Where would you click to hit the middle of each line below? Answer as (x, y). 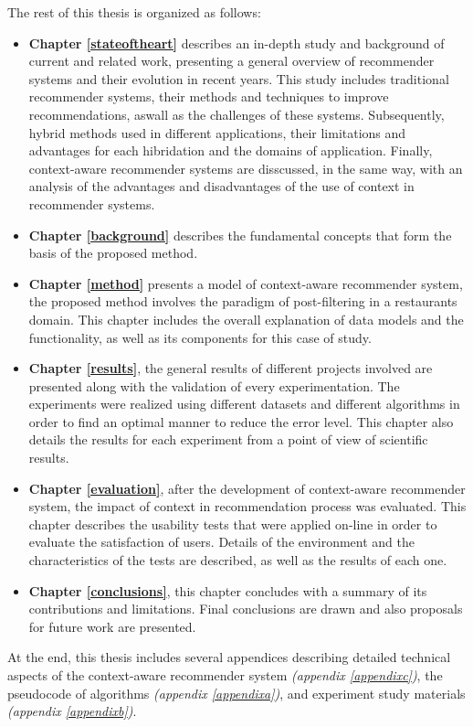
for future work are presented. (112, 626)
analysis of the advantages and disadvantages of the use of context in (221, 186)
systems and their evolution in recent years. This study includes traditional (239, 78)
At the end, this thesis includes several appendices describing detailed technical (229, 657)
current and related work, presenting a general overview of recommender (231, 61)
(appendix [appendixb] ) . (72, 711)
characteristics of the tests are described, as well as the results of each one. (238, 560)
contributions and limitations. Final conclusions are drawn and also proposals (246, 609)
